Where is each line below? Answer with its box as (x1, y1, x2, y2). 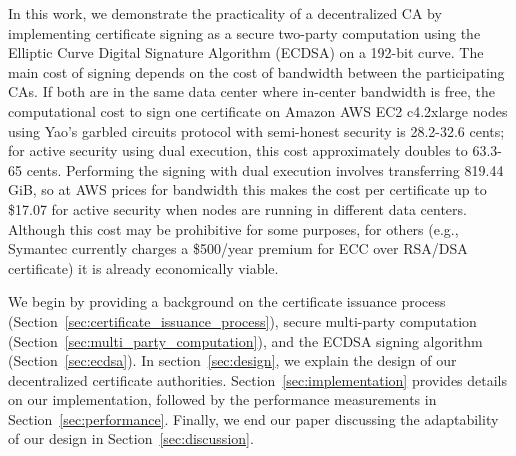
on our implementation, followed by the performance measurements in (8, 389, 437, 410)
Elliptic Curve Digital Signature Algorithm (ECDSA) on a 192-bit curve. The (8, 42, 484, 63)
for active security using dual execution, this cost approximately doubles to (8, 140, 468, 161)
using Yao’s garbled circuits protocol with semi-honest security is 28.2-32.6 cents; (8, 120, 505, 141)
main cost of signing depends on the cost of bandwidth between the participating (8, 61, 505, 82)
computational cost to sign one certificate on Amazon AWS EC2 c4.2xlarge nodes (8, 100, 508, 121)
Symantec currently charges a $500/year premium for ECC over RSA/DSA (8, 238, 468, 259)
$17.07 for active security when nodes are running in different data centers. (8, 198, 467, 219)
